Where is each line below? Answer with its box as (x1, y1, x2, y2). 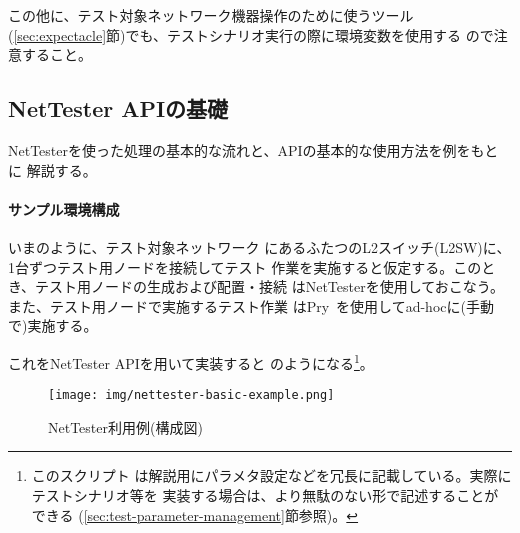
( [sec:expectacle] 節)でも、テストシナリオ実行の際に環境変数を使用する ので (8, 24, 494, 45)
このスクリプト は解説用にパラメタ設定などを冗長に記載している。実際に (31, 465, 512, 486)
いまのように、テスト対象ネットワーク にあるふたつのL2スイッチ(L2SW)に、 (8, 236, 511, 257)
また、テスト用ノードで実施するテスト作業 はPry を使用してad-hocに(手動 (8, 295, 494, 316)
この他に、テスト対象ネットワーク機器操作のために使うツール (8, 5, 414, 25)
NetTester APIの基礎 (8, 93, 229, 124)
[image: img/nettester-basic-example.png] (48, 388, 335, 403)
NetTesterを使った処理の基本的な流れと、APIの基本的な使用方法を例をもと (8, 139, 499, 160)
